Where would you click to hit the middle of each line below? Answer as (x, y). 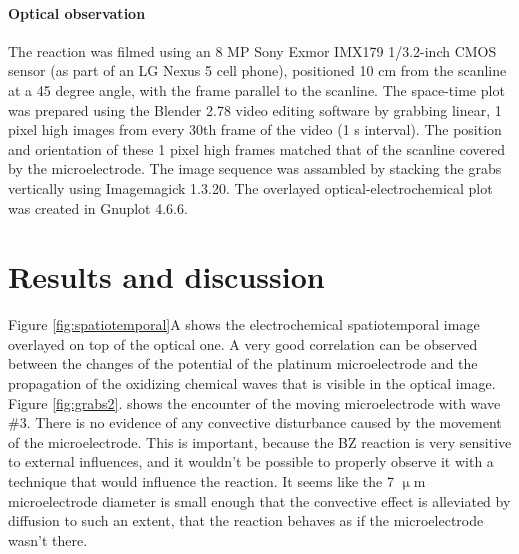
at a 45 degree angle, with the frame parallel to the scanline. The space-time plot (256, 89)
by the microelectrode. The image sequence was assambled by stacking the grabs (255, 168)
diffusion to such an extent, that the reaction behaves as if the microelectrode (246, 520)
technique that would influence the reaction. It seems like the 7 (201, 481)
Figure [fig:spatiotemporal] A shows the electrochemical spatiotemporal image (244, 324)
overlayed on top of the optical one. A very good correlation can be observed (243, 343)
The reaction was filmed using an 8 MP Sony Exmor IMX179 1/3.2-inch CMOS (252, 50)
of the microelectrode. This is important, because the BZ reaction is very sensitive (260, 441)
